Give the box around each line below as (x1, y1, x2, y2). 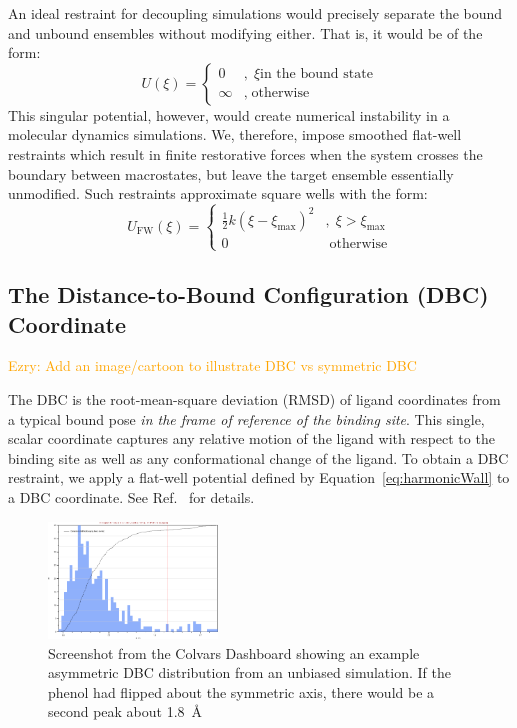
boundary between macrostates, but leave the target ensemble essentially (8, 163, 454, 184)
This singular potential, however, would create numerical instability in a (8, 104, 450, 125)
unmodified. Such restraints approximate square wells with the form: (8, 183, 428, 204)
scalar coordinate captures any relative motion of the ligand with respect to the (8, 428, 495, 449)
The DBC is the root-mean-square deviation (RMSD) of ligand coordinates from (8, 389, 501, 409)
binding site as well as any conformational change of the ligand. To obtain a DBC (8, 447, 509, 468)
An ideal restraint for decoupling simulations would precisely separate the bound (8, 3, 503, 23)
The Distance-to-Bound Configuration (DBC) (8, 279, 489, 310)
